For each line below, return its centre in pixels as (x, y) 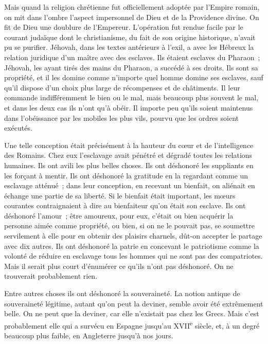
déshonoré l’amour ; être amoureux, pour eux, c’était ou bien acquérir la (119, 215)
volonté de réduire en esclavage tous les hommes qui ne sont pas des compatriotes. (133, 256)
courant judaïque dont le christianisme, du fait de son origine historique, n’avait (130, 37)
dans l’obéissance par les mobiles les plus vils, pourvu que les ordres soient (121, 117)
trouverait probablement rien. (51, 276)
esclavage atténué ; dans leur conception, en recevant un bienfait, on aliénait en (130, 185)
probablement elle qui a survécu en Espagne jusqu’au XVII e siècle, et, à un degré (132, 324)
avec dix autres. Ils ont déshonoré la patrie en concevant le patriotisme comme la (132, 246)
